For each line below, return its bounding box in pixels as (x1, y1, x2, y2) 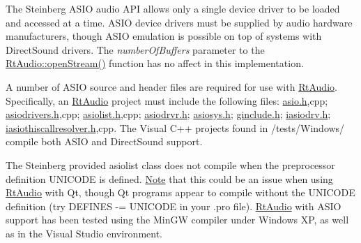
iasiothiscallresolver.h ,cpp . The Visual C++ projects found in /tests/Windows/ (6, 120, 345, 135)
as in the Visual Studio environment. (6, 226, 162, 240)
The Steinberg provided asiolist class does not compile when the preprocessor (6, 157, 335, 172)
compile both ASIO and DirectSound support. (6, 134, 203, 149)
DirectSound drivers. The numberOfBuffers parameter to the (6, 42, 265, 57)
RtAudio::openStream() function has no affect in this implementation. (6, 56, 304, 71)
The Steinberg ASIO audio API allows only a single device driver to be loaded (6, 1, 340, 15)
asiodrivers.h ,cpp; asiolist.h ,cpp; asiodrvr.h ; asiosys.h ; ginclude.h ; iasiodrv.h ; (6, 107, 331, 121)
